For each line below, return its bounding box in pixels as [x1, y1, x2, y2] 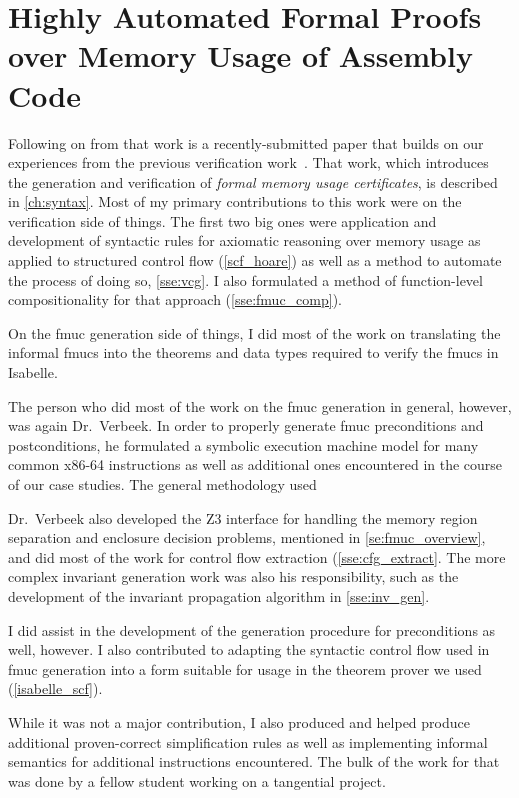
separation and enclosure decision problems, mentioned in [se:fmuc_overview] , [8, 527, 486, 548]
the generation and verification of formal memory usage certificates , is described [8, 171, 498, 192]
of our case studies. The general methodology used [8, 474, 317, 494]
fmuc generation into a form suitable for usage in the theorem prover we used [8, 658, 482, 679]
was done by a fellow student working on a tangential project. [8, 770, 386, 791]
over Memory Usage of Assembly [8, 35, 473, 76]
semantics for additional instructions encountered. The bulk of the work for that [8, 751, 500, 772]
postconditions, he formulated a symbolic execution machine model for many [8, 434, 479, 455]
